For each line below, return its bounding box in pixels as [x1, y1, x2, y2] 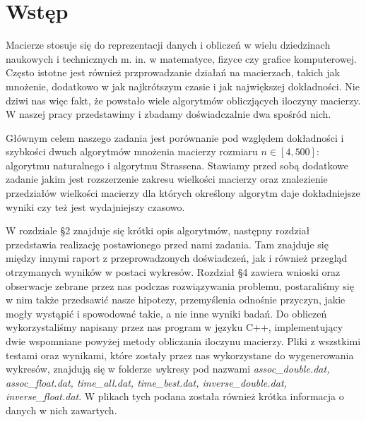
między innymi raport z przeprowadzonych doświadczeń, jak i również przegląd [6, 251, 348, 265]
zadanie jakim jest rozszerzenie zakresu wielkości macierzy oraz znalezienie [6, 171, 328, 186]
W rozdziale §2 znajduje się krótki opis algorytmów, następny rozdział [6, 223, 310, 238]
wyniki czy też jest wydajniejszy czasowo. [6, 199, 185, 214]
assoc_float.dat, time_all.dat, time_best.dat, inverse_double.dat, [6, 375, 287, 390]
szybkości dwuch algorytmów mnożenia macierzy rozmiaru [6, 144, 258, 159]
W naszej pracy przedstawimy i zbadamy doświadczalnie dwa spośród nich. [6, 107, 331, 121]
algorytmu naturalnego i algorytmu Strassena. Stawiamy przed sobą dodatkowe [6, 157, 348, 172]
